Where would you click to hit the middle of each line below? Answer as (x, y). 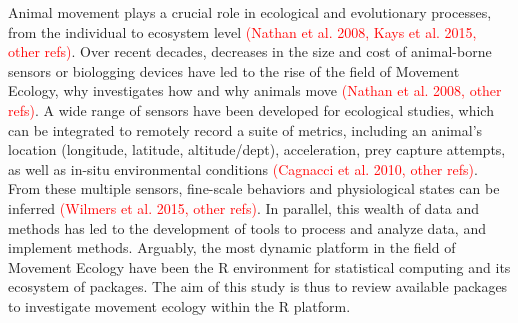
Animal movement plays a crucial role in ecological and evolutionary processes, (250, 12)
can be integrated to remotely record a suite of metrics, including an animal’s (245, 129)
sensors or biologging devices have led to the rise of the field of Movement (234, 70)
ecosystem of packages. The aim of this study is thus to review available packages (258, 286)
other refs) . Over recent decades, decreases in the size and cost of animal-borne (250, 51)
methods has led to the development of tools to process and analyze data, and (247, 227)
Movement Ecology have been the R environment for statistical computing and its (259, 266)
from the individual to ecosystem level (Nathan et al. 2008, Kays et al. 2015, (242, 31)
